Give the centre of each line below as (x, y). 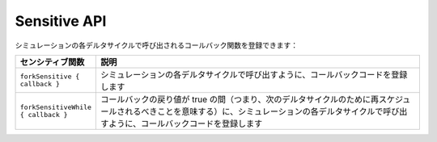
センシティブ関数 (52, 62)
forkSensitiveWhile (56, 107)
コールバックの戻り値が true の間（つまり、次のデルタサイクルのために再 (240, 99)
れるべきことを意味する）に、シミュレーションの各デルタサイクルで (254, 111)
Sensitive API (61, 21)
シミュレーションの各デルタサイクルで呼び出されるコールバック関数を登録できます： (157, 45)
